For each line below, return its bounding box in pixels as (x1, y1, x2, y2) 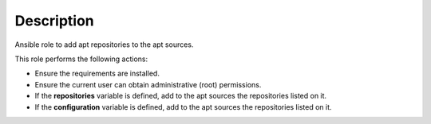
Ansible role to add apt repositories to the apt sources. (14, 40, 194, 49)
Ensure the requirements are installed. (34, 68, 160, 79)
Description (14, 12, 95, 29)
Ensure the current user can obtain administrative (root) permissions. (34, 79, 262, 89)
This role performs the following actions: (14, 54, 148, 64)
